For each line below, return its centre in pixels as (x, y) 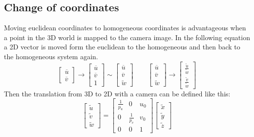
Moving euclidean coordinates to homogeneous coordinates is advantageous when (125, 28)
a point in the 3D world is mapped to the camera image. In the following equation (127, 37)
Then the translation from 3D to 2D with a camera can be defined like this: (117, 93)
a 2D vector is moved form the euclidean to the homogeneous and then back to (122, 47)
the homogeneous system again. (51, 56)
